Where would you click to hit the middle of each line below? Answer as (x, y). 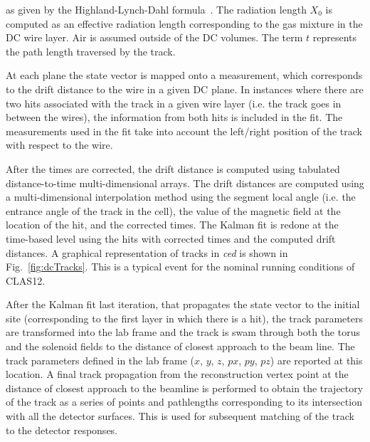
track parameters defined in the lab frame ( (100, 360)
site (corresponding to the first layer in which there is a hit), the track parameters (184, 318)
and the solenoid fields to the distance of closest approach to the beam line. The (180, 346)
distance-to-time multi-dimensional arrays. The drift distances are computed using (185, 183)
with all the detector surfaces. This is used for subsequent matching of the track (180, 416)
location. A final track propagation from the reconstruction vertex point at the (177, 374)
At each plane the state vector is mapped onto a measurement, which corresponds (184, 75)
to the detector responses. (62, 430)
